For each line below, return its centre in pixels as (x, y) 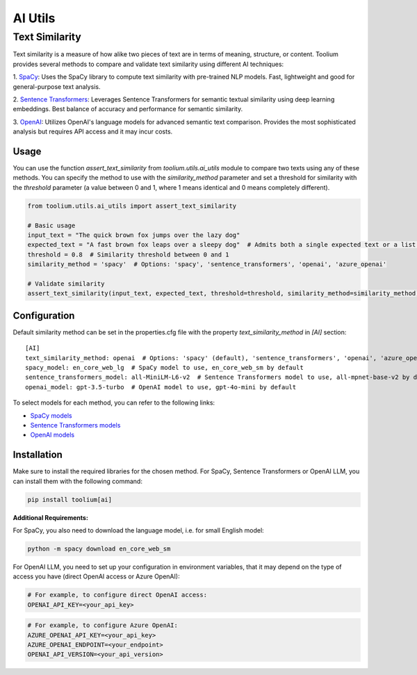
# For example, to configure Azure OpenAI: (103, 625)
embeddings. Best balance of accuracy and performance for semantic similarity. (128, 109)
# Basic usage (51, 225)
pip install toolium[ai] (70, 499)
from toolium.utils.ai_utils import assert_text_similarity (132, 206)
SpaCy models (51, 415)
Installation (38, 455)
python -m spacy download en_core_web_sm (99, 548)
